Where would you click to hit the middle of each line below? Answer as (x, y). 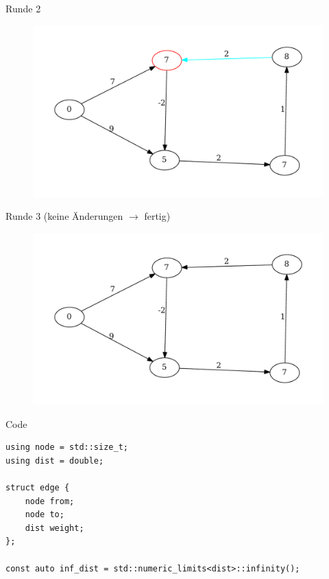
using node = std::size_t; (67, 447)
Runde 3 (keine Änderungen (64, 216)
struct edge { (38, 487)
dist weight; (54, 528)
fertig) (157, 216)
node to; (45, 515)
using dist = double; (55, 461)
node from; (50, 501)
